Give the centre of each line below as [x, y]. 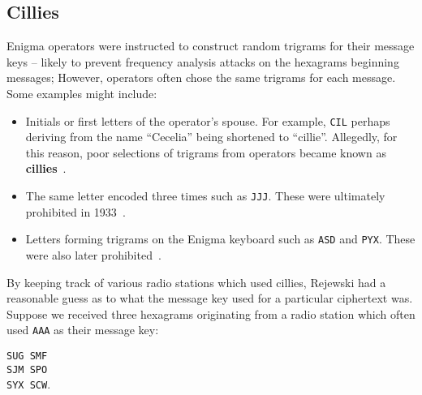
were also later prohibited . [93, 254]
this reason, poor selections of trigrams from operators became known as [206, 152]
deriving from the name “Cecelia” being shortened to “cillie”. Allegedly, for [211, 137]
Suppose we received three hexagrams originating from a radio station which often [211, 313]
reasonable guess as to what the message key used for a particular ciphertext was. [210, 298]
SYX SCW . [29, 384]
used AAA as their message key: [83, 330]
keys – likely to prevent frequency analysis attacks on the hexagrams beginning [203, 61]
